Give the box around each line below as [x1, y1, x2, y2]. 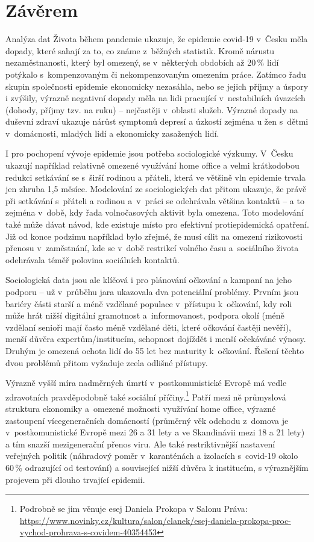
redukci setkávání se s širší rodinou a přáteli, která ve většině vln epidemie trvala [5, 170, 306, 183]
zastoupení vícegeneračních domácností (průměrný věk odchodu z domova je [5, 414, 289, 426]
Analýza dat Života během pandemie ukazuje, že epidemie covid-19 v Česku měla [5, 33, 308, 45]
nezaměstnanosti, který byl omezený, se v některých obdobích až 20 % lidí [5, 56, 279, 69]
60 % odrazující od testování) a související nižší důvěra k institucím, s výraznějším [5, 461, 309, 473]
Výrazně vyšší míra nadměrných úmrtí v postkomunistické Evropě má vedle [5, 376, 287, 389]
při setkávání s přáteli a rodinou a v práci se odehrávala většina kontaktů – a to [5, 194, 304, 207]
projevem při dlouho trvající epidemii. [5, 473, 145, 485]
